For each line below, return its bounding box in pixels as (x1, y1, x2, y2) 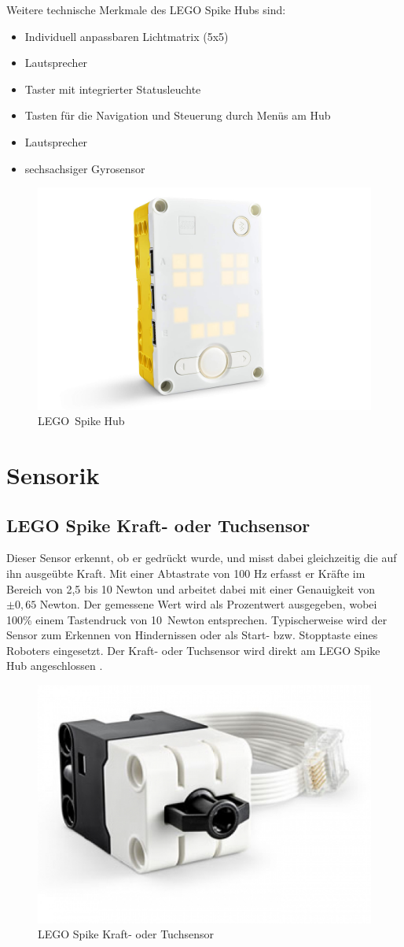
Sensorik (6, 458, 100, 490)
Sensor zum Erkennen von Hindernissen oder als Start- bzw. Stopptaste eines (6, 627, 378, 643)
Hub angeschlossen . (6, 657, 103, 674)
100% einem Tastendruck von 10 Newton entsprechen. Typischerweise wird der (6, 611, 387, 627)
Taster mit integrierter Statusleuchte (24, 80, 201, 97)
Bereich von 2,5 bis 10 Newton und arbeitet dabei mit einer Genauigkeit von (6, 580, 376, 597)
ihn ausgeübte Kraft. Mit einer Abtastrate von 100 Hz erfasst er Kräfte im (6, 564, 365, 581)
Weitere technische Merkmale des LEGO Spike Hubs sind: (6, 2, 286, 17)
